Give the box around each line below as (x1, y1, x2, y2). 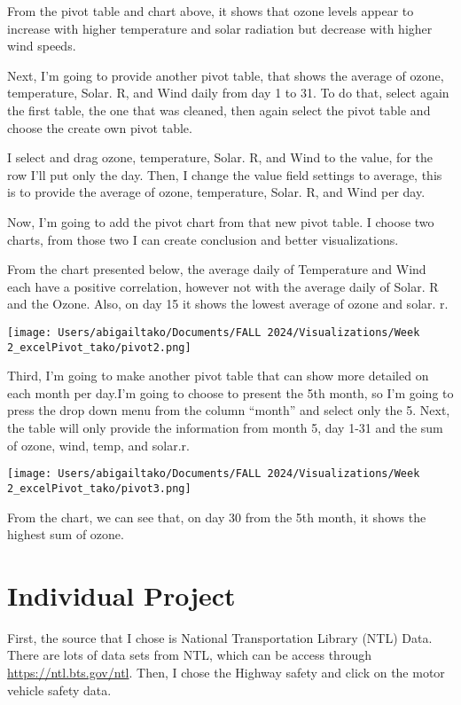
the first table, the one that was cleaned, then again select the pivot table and (7, 100, 431, 119)
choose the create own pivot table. (7, 118, 192, 137)
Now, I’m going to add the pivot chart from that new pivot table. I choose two (7, 212, 434, 231)
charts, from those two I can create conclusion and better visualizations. (7, 230, 399, 248)
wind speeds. (7, 36, 76, 55)
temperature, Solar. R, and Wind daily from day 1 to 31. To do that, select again (7, 83, 449, 102)
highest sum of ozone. (7, 525, 124, 544)
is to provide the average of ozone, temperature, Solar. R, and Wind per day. (7, 183, 426, 201)
